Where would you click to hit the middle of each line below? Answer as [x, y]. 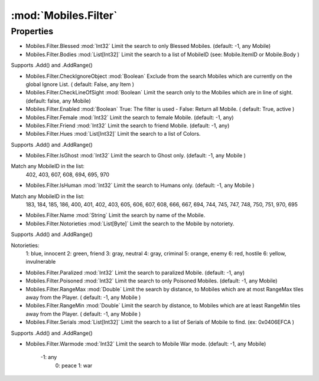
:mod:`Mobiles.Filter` [64, 15]
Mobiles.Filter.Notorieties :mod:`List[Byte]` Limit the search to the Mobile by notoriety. [130, 224]
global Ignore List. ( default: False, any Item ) [80, 84]
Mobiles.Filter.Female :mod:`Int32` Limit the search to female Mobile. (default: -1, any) [130, 117]
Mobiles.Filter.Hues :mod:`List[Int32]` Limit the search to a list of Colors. [113, 134]
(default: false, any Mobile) [58, 101]
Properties [32, 31]
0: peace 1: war [74, 365]
